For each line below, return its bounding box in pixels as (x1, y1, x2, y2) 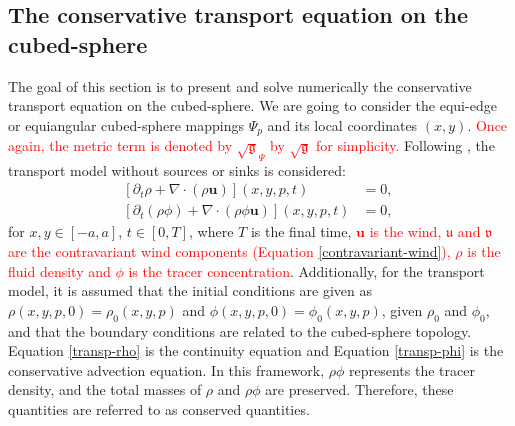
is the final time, (250, 221, 352, 242)
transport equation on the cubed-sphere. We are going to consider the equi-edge (8, 95, 497, 116)
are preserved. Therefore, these (265, 379, 454, 400)
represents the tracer (348, 359, 475, 380)
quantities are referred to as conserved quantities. (8, 399, 310, 419)
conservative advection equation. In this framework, (8, 359, 325, 380)
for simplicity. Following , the (316, 135, 495, 156)
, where (189, 221, 234, 242)
